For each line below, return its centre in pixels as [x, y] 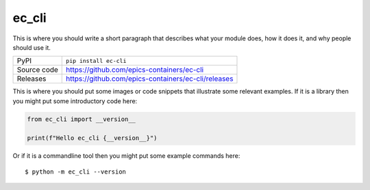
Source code [37, 70]
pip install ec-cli [96, 60]
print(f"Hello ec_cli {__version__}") [92, 138]
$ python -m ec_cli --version [76, 172]
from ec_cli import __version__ [82, 119]
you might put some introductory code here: [75, 101]
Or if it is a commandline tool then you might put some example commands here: [126, 156]
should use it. [32, 47]
